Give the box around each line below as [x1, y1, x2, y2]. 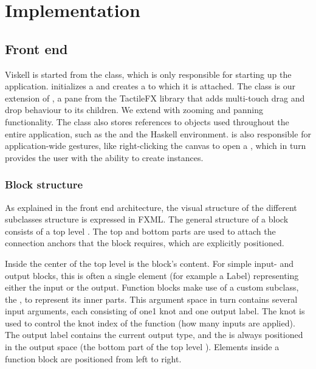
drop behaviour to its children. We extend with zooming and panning [5, 103, 263, 116]
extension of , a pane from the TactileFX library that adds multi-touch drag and [5, 91, 305, 104]
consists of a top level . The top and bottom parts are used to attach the [5, 224, 276, 237]
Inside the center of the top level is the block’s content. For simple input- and [5, 257, 294, 269]
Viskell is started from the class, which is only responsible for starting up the [5, 67, 292, 80]
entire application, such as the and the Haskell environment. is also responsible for [5, 127, 311, 140]
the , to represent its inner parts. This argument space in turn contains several [5, 292, 298, 305]
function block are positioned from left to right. [5, 352, 182, 365]
